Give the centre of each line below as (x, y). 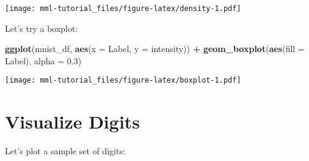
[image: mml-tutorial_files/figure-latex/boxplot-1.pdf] (123, 80)
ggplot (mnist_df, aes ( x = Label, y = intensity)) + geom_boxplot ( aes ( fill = (155, 49)
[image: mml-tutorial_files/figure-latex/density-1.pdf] (123, 9)
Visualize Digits (73, 122)
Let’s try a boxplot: (42, 28)
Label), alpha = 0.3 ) (43, 60)
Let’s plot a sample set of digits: (65, 151)
